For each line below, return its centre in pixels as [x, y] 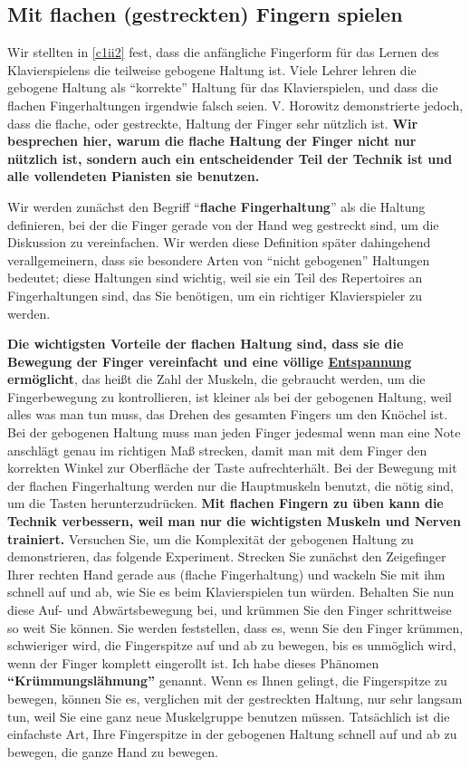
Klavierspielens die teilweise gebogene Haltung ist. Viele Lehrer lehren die [212, 69]
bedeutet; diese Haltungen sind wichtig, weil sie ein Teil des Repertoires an [215, 278]
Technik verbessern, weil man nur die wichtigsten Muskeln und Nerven [234, 521]
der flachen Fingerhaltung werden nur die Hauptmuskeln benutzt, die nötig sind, [230, 485]
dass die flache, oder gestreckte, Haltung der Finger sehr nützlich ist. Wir [213, 123]
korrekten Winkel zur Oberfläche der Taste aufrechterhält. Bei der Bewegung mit [232, 468]
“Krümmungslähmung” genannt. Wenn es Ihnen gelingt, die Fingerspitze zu [227, 681]
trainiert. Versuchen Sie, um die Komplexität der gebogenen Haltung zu [211, 538]
